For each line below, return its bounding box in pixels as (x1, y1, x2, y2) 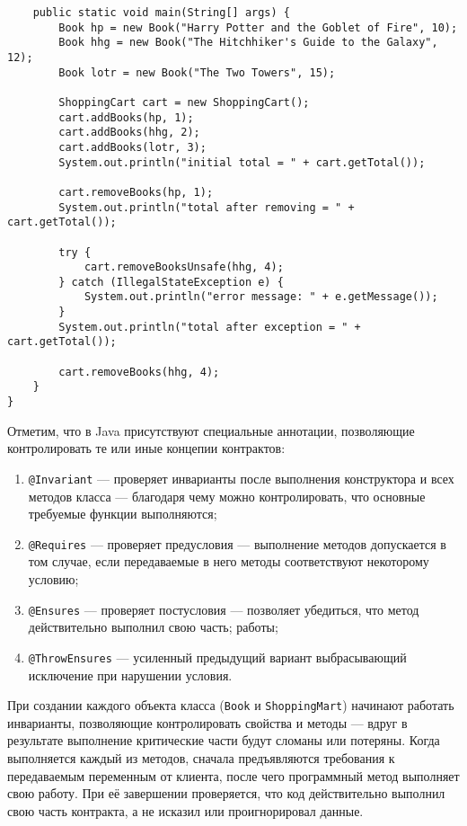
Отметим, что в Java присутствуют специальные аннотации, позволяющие (7, 421, 415, 440)
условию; (28, 570, 79, 588)
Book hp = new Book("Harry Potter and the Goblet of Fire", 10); (58, 21, 458, 34)
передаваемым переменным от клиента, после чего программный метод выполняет (7, 766, 460, 785)
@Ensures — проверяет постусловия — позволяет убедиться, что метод (28, 600, 419, 618)
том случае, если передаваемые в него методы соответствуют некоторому (28, 552, 429, 571)
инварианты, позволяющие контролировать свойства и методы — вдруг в (7, 713, 408, 732)
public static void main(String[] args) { (32, 6, 290, 19)
